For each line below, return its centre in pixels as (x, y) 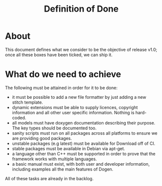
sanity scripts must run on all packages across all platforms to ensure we (85, 133)
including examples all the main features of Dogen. (63, 169)
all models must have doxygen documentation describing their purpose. (84, 123)
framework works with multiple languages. (54, 159)
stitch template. (28, 102)
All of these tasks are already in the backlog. (49, 178)
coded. (19, 118)
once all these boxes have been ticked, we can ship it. (59, 55)
